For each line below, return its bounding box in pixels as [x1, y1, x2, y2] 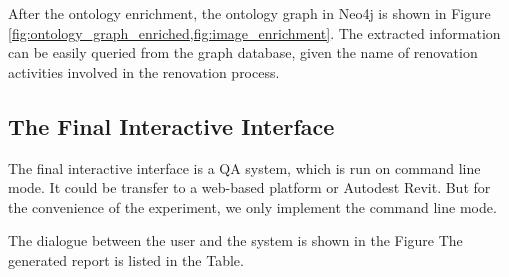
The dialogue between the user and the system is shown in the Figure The [8, 230, 463, 251]
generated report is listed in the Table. [8, 249, 244, 270]
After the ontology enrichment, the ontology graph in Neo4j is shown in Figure [8, 3, 491, 23]
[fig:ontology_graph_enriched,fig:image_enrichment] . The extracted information [8, 22, 501, 43]
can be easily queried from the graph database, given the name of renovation [8, 42, 478, 63]
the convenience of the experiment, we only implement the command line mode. [8, 196, 497, 217]
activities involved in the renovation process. [8, 61, 280, 82]
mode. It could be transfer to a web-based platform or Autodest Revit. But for [8, 177, 491, 198]
